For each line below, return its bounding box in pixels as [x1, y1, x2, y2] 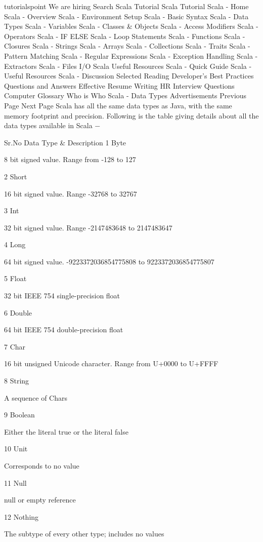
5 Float [4, 273, 27, 284]
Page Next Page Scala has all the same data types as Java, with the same [4, 100, 232, 110]
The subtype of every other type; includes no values [4, 528, 164, 539]
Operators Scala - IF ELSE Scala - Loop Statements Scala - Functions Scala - [4, 30, 245, 41]
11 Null [4, 477, 27, 488]
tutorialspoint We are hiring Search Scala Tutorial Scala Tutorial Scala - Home [4, 1, 249, 11]
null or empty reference [4, 494, 76, 505]
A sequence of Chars [4, 392, 68, 403]
